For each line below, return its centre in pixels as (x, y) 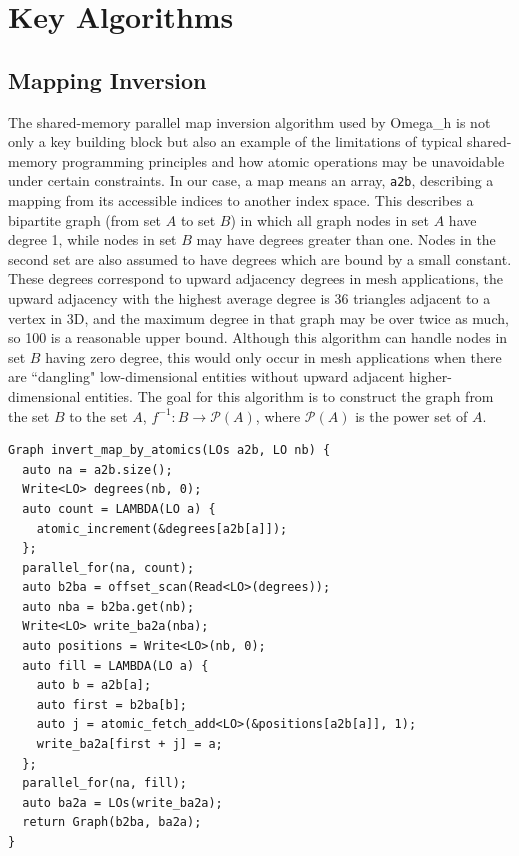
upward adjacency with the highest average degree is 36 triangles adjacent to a (249, 297)
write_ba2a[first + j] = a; (129, 744)
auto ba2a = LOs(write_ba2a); (122, 802)
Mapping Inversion (107, 79)
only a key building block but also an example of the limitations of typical (235, 141)
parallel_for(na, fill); (104, 783)
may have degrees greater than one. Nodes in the (346, 239)
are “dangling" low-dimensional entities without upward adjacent (206, 376)
